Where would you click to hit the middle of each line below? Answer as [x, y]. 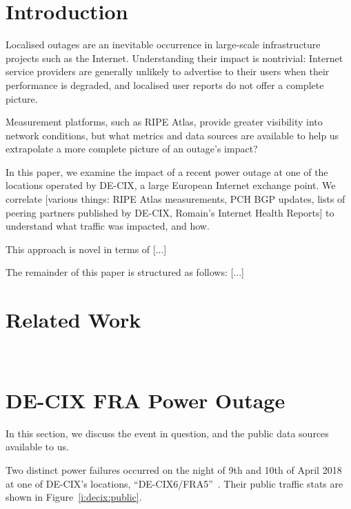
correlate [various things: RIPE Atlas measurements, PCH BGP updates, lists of [175, 199]
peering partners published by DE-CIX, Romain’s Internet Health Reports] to [170, 212]
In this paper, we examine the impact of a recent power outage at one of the [167, 171]
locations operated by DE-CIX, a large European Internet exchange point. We [171, 185]
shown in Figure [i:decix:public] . [74, 497]
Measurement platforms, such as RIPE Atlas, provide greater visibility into [164, 122]
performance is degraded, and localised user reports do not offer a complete [165, 84]
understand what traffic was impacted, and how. [108, 226]
